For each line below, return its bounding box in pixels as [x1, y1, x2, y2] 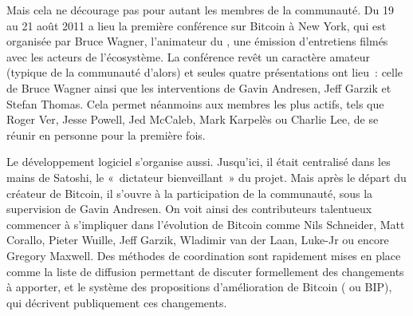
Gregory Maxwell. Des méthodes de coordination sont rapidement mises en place [6, 247, 401, 263]
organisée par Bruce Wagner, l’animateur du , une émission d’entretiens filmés [6, 33, 388, 49]
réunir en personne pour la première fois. [6, 126, 206, 143]
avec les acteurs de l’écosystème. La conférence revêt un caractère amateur [6, 48, 371, 65]
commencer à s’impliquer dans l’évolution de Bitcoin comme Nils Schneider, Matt [6, 215, 405, 232]
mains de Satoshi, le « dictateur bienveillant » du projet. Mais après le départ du [6, 168, 407, 185]
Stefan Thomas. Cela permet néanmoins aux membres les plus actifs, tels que [6, 95, 384, 112]
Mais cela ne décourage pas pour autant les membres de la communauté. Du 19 [6, 2, 394, 18]
